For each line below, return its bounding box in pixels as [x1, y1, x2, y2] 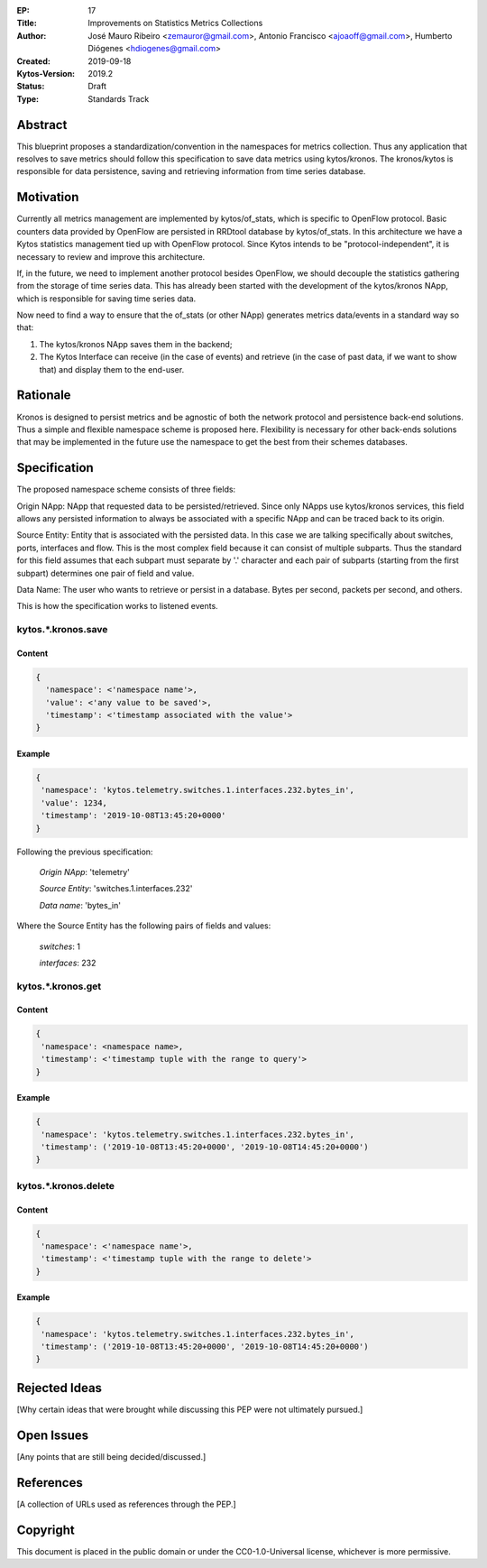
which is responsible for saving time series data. [16, 293, 197, 304]
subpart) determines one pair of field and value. [16, 567, 195, 578]
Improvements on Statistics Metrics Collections [87, 18, 263, 29]
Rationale [16, 388, 71, 403]
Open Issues [16, 1427, 89, 1443]
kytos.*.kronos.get [16, 980, 102, 992]
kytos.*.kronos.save [16, 623, 108, 636]
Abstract [16, 117, 68, 133]
